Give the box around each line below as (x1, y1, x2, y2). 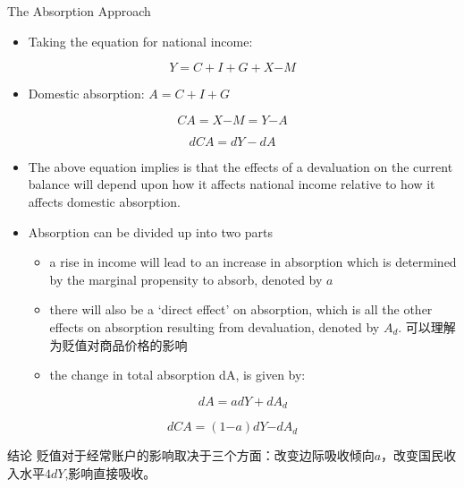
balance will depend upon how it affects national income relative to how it (28, 175, 435, 193)
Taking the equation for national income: (28, 31, 253, 50)
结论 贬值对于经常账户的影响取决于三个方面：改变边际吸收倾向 (7, 446, 375, 465)
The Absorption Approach (7, 2, 151, 20)
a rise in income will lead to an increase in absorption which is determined (49, 253, 457, 271)
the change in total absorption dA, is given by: (49, 365, 306, 384)
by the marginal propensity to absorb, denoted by (49, 270, 323, 288)
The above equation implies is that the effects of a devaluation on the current (28, 157, 453, 176)
